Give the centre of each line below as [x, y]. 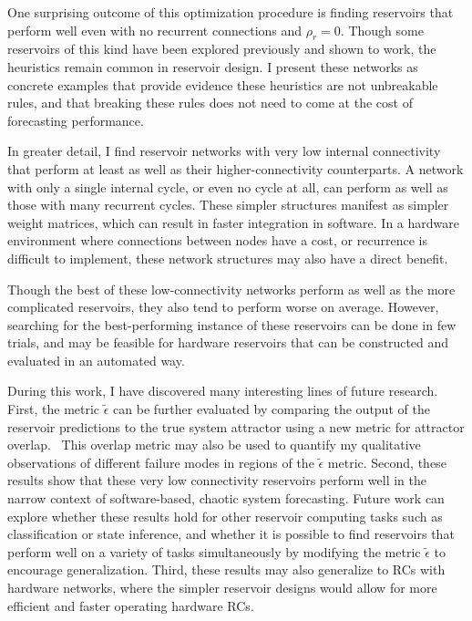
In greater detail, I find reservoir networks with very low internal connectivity [224, 151]
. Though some [382, 30]
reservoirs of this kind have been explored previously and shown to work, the [222, 49]
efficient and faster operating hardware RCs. [131, 605]
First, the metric [54, 409]
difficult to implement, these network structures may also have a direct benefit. [228, 258]
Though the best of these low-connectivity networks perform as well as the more [231, 289]
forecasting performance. [76, 120]
